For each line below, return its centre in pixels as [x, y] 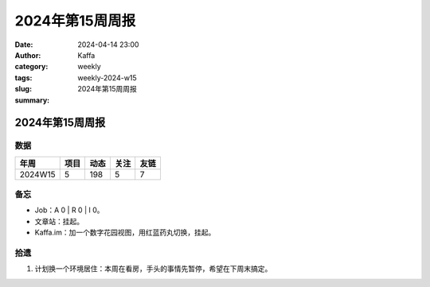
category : [31, 67]
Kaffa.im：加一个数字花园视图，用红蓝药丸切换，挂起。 [125, 233]
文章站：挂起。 [59, 221]
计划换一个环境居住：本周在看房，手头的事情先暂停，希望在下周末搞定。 [153, 269]
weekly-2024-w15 [107, 78]
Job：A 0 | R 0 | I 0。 [69, 210]
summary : [32, 100]
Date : [24, 45]
